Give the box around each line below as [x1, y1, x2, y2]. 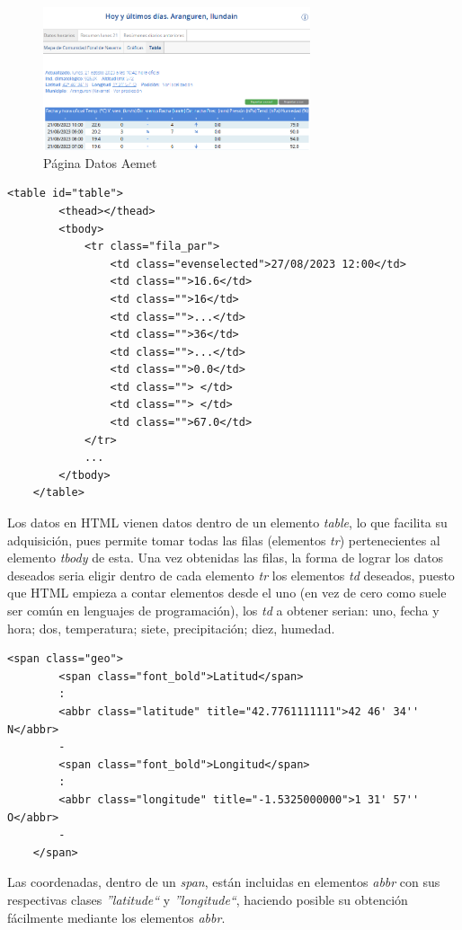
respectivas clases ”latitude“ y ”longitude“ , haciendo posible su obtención [7, 890, 408, 908]
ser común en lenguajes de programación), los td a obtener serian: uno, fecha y [7, 601, 440, 620]
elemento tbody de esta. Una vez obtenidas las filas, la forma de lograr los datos [7, 548, 444, 567]
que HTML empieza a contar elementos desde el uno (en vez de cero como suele [7, 583, 447, 602]
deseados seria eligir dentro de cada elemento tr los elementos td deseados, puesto [7, 565, 455, 584]
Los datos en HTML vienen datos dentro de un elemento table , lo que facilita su [7, 513, 448, 532]
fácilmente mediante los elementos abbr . [7, 908, 226, 926]
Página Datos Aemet [43, 153, 157, 172]
